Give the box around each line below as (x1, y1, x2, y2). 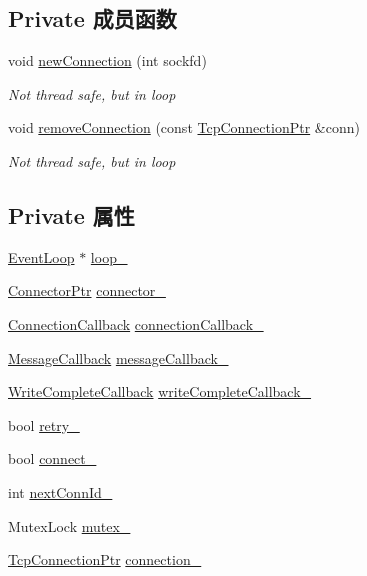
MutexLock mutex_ (8, 515, 131, 536)
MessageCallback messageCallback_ (8, 347, 229, 368)
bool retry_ (8, 414, 80, 435)
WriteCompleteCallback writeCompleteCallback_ (8, 381, 312, 402)
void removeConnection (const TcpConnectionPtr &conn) (8, 117, 360, 138)
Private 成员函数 (8, 3, 177, 34)
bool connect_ (8, 448, 97, 469)
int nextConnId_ (8, 481, 113, 502)
